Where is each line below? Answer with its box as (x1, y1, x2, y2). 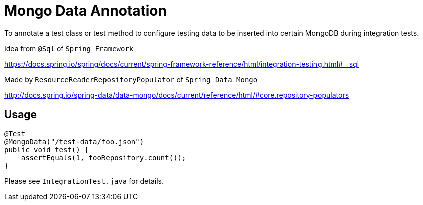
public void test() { (4, 145, 89, 154)
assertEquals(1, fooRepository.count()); (21, 153, 186, 162)
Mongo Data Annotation (4, 2, 167, 19)
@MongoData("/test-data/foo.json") (4, 137, 144, 146)
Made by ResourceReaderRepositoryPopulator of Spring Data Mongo (4, 75, 258, 84)
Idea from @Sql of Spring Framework (4, 44, 134, 53)
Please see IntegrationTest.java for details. (4, 176, 164, 185)
